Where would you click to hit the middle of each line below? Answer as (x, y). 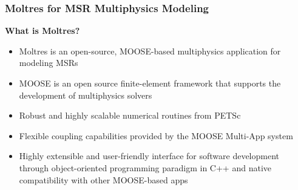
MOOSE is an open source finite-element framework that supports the (150, 83)
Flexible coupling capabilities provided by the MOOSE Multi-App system (156, 135)
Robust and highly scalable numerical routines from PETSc (130, 115)
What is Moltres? (42, 31)
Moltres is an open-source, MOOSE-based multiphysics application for (150, 51)
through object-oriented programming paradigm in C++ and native (145, 167)
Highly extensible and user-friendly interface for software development (149, 156)
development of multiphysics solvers (86, 95)
